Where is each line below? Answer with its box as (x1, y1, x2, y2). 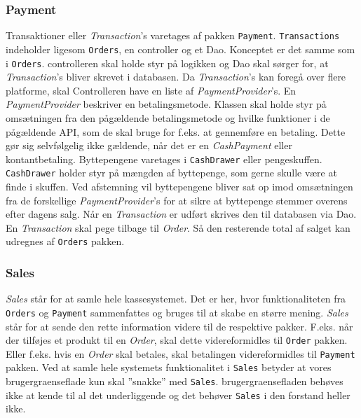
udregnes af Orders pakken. (6, 234, 125, 249)
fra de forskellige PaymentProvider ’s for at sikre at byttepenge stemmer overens (6, 193, 348, 207)
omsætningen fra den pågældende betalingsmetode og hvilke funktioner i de (6, 110, 330, 125)
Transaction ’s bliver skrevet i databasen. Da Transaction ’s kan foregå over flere (6, 69, 346, 84)
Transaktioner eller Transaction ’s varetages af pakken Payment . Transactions (6, 28, 340, 43)
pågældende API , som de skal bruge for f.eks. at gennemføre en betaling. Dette (6, 124, 346, 139)
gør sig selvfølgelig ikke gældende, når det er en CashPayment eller (6, 138, 292, 153)
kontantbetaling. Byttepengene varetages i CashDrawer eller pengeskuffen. (6, 151, 322, 166)
